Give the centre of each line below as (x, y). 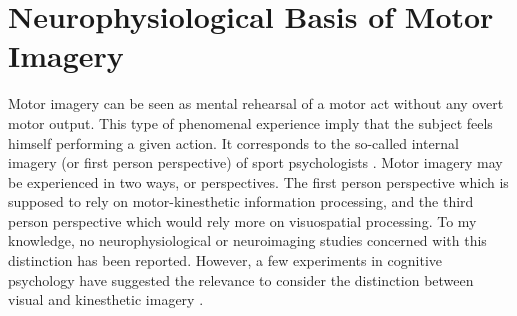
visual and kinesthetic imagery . (106, 299)
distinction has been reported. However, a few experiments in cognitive (225, 260)
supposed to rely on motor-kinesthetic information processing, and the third (241, 201)
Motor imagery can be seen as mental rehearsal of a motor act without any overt (256, 103)
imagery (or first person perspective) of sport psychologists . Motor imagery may (255, 162)
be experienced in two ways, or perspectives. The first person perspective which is (258, 181)
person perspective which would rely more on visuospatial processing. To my (242, 220)
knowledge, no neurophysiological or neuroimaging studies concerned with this (247, 240)
